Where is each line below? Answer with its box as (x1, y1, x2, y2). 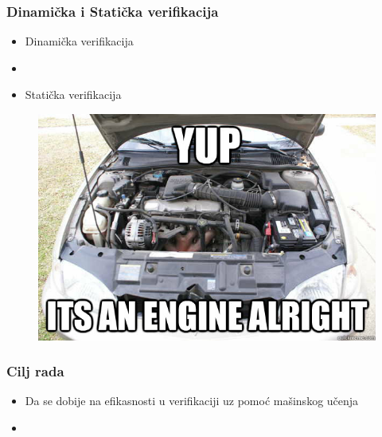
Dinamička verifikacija (25, 33, 134, 49)
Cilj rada (6, 361, 64, 381)
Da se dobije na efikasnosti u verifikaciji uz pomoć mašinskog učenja (25, 392, 359, 409)
